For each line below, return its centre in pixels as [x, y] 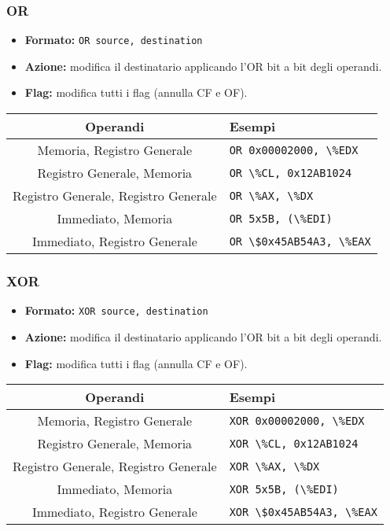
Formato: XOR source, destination [116, 310]
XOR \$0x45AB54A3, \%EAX [303, 512]
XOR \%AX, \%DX [274, 466]
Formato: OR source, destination [114, 40]
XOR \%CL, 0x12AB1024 [294, 443]
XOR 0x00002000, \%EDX [297, 420]
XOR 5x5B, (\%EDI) [284, 489]
